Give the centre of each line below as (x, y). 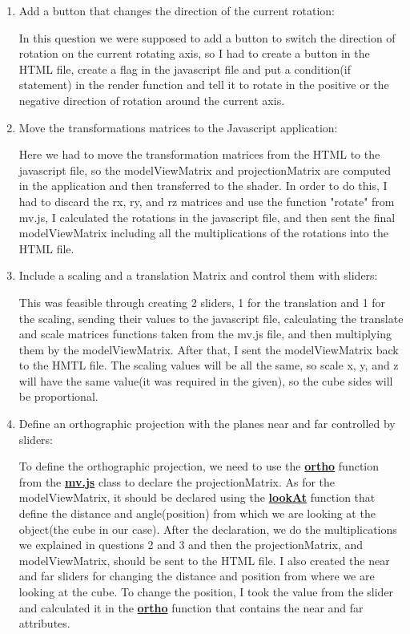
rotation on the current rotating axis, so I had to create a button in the (194, 53)
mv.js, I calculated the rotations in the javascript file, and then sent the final (207, 217)
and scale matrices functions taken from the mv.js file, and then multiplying (205, 334)
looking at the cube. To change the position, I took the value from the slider (206, 592)
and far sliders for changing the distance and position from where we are (197, 576)
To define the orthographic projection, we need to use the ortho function (199, 466)
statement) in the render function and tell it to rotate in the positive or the (204, 85)
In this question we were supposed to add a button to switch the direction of (207, 37)
